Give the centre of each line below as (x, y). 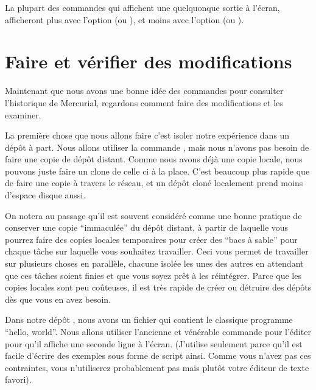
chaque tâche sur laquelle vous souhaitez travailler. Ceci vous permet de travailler (157, 251)
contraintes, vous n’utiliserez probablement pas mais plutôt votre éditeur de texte (157, 367)
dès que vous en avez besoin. (58, 299)
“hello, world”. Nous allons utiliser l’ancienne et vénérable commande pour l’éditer (158, 331)
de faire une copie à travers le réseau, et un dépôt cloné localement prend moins (154, 183)
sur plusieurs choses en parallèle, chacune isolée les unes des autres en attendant (154, 263)
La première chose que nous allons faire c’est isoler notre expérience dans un (147, 135)
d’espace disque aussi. (45, 195)
